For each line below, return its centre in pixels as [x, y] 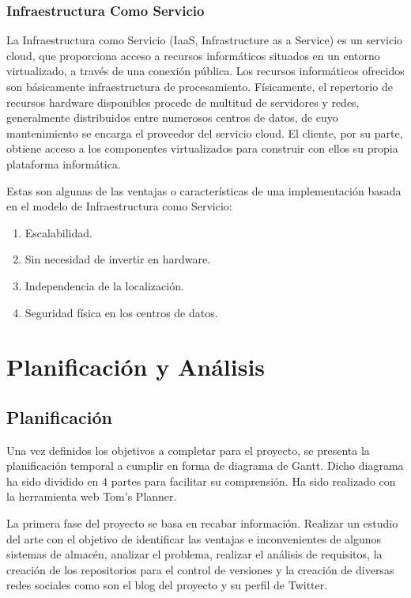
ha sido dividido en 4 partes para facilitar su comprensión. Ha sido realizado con [201, 481]
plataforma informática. [64, 163]
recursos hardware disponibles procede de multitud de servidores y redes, [183, 102]
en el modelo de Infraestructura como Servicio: [119, 206]
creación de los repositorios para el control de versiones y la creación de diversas [200, 569]
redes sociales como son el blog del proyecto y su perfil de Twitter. [167, 585]
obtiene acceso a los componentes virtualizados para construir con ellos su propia [202, 148]
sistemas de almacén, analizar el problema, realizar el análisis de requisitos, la [194, 554]
